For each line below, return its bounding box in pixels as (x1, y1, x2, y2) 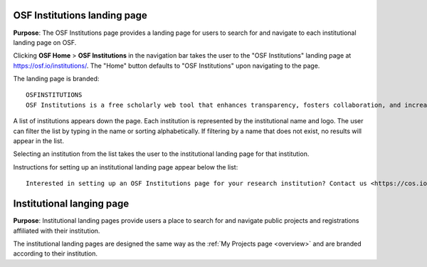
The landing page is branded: (13, 75, 100, 83)
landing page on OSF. (13, 38, 77, 46)
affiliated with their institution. (13, 226, 100, 235)
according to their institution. (13, 249, 97, 258)
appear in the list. (13, 137, 64, 145)
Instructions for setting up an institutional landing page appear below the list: (13, 162, 238, 171)
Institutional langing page (13, 198, 130, 210)
